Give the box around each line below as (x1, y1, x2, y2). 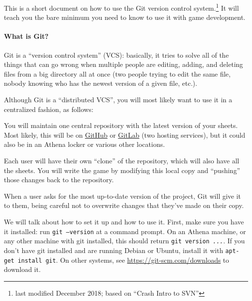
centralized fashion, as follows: (4, 104, 94, 114)
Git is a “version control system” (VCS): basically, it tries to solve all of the (4, 49, 229, 60)
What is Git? (4, 31, 49, 41)
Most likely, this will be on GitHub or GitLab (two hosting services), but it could (4, 129, 245, 140)
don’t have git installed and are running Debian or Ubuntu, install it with (4, 245, 223, 255)
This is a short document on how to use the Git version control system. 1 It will (4, 1, 239, 13)
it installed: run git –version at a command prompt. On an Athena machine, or (4, 226, 246, 236)
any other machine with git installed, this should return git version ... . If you (4, 236, 245, 246)
